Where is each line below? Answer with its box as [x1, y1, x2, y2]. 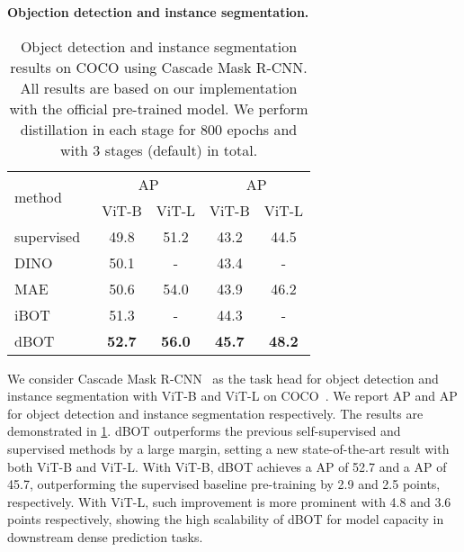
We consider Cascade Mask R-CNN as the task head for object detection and [7, 368, 439, 387]
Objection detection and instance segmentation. [7, 3, 309, 21]
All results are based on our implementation [20, 77, 298, 98]
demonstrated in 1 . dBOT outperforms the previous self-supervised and [7, 421, 401, 440]
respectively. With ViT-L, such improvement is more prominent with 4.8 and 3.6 [7, 492, 451, 511]
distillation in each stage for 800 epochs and [20, 118, 298, 140]
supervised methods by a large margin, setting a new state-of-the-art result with [7, 439, 450, 457]
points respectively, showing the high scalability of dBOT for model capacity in [7, 510, 444, 529]
